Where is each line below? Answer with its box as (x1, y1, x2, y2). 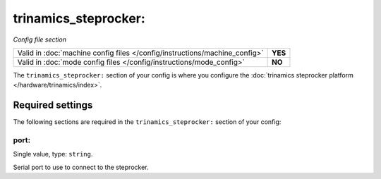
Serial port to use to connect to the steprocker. (13, 163, 149, 171)
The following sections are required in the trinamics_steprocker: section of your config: (13, 118, 282, 126)
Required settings (13, 99, 93, 111)
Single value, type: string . (13, 150, 93, 159)
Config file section (13, 35, 67, 44)
